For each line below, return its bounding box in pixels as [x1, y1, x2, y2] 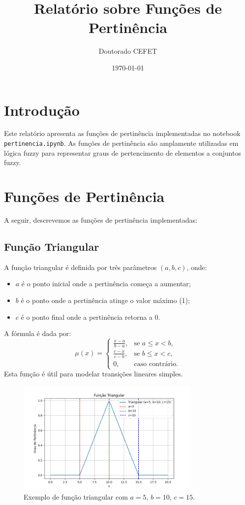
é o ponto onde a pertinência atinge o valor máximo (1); [21, 295, 190, 305]
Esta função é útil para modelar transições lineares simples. [4, 369, 183, 379]
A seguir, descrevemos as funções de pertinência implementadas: [4, 215, 197, 225]
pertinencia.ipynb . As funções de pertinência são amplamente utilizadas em [4, 138, 239, 148]
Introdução [4, 100, 80, 120]
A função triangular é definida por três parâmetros [4, 262, 157, 272]
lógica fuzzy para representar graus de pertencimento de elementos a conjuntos [4, 147, 241, 158]
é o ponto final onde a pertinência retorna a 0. [21, 311, 160, 322]
